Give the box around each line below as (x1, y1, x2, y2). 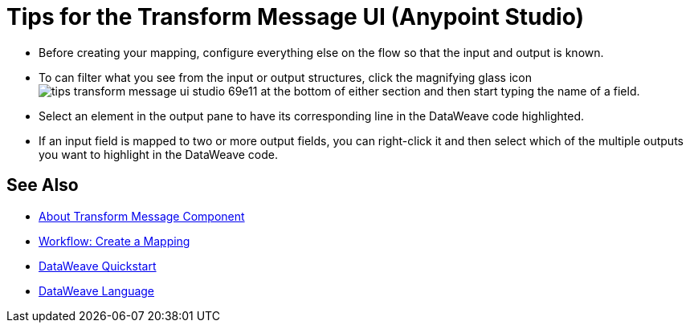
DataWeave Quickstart (39, 258, 157, 273)
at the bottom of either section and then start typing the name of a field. (260, 83, 640, 98)
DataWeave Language (39, 283, 155, 298)
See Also (6, 175, 79, 196)
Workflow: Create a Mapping (39, 234, 190, 248)
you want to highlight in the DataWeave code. (39, 147, 278, 161)
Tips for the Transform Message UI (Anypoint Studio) (6, 3, 585, 30)
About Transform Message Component (39, 209, 245, 223)
